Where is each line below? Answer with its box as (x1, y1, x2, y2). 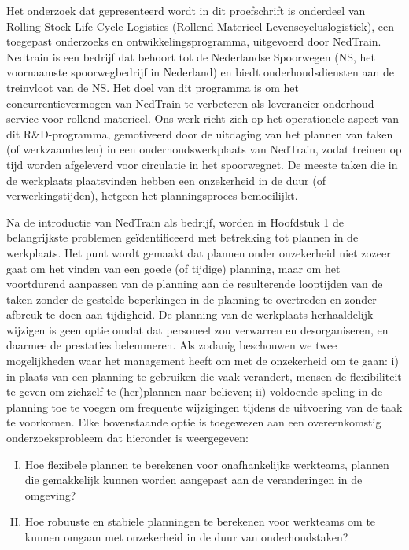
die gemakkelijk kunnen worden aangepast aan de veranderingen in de (24, 471, 363, 488)
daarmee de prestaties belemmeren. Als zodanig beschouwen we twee (6, 337, 337, 353)
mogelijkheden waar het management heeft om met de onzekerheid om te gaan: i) (6, 353, 399, 369)
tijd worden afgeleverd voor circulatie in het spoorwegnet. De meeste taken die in (6, 156, 398, 172)
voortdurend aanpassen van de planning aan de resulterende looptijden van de (6, 275, 383, 292)
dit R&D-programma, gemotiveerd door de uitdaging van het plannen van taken (6, 125, 393, 142)
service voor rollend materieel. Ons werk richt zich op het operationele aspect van (6, 110, 400, 127)
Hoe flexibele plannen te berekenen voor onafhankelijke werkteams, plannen (24, 456, 389, 472)
